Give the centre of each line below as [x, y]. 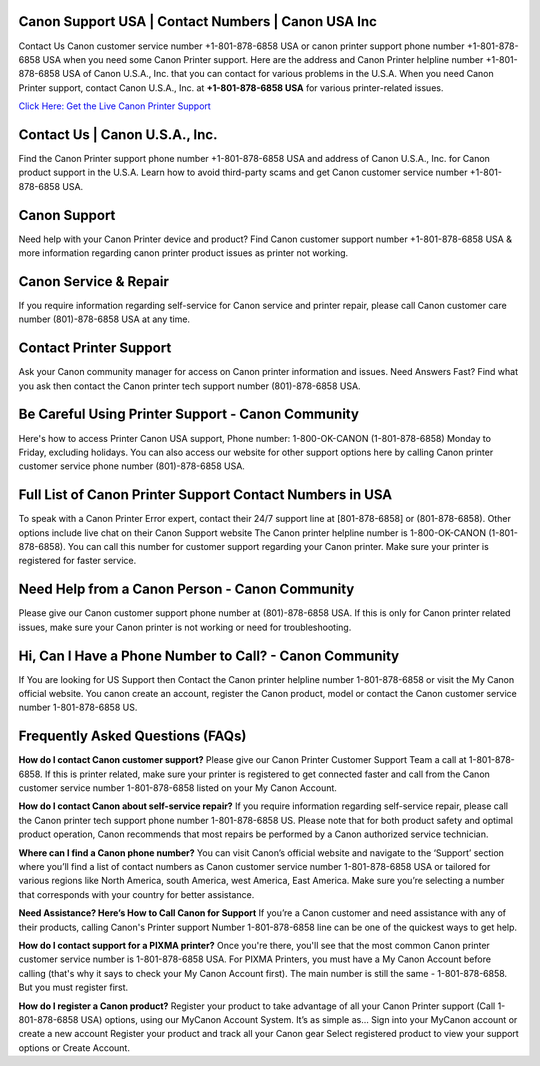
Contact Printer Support [95, 348]
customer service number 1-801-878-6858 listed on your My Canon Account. [177, 788]
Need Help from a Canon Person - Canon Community [186, 589]
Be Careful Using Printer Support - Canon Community [189, 414]
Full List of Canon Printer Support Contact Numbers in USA [205, 495]
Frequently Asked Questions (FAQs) [132, 736]
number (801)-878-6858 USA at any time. [104, 319]
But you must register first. [73, 987]
